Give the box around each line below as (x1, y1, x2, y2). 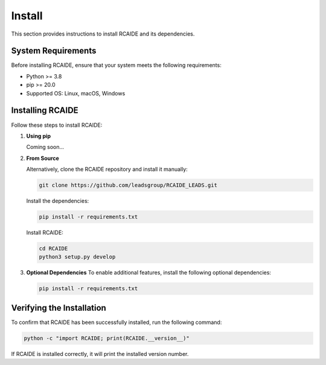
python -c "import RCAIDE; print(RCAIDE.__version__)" (24, 335, 190, 341)
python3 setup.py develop (39, 253, 116, 261)
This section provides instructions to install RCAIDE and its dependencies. (11, 30, 195, 37)
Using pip (26, 132, 51, 139)
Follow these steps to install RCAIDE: (11, 121, 103, 129)
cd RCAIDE (39, 245, 68, 252)
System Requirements (11, 46, 97, 56)
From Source (26, 154, 60, 162)
